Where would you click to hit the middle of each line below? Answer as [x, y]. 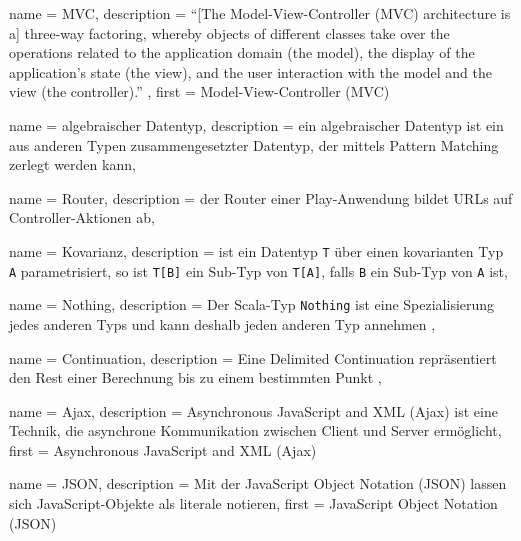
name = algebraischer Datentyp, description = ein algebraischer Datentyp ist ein [256, 124]
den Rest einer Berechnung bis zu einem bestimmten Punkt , [195, 377]
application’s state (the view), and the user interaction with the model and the [250, 71]
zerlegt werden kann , [72, 164]
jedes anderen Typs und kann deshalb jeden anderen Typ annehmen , [222, 323]
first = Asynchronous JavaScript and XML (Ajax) [163, 449]
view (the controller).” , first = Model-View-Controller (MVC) [199, 91]
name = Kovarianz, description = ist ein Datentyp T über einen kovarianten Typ [256, 250]
